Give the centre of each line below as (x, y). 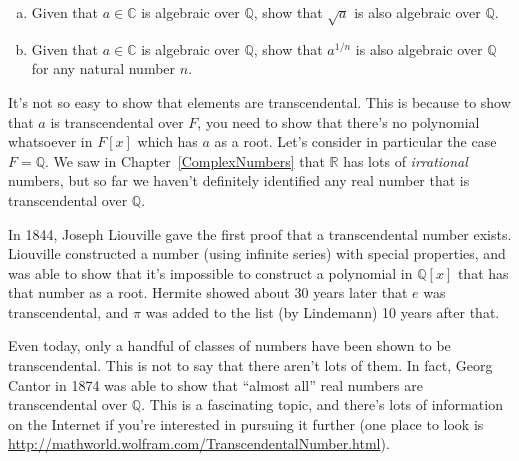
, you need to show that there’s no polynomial (338, 121)
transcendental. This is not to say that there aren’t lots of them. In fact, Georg (250, 365)
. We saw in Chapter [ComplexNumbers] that (185, 160)
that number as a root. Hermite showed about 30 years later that (208, 292)
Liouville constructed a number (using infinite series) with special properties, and (257, 253)
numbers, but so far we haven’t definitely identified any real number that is (239, 180)
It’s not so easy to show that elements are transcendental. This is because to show (259, 101)
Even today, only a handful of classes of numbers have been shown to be (229, 345)
